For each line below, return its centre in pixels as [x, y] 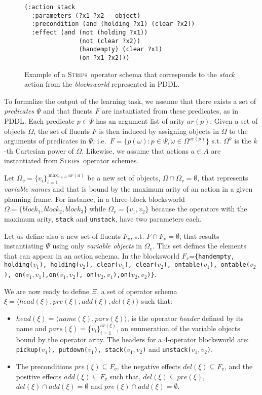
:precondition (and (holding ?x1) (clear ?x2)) [113, 24]
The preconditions [44, 366]
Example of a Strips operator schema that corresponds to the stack [130, 74]
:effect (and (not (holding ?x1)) [90, 32]
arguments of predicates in [45, 141]
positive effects [39, 376]
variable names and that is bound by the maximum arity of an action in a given [128, 189]
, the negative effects [149, 366]
